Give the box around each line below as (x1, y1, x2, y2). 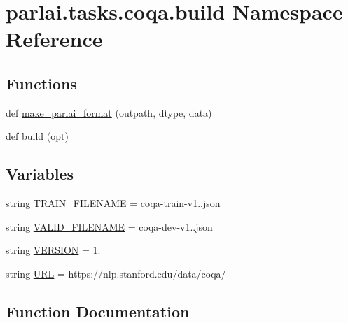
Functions (6, 72, 77, 94)
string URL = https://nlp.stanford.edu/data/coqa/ (6, 266, 226, 280)
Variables (6, 163, 74, 185)
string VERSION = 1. (6, 243, 101, 257)
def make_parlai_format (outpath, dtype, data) (6, 105, 212, 120)
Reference (6, 24, 103, 53)
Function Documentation (6, 300, 190, 322)
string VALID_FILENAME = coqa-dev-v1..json (6, 219, 213, 234)
